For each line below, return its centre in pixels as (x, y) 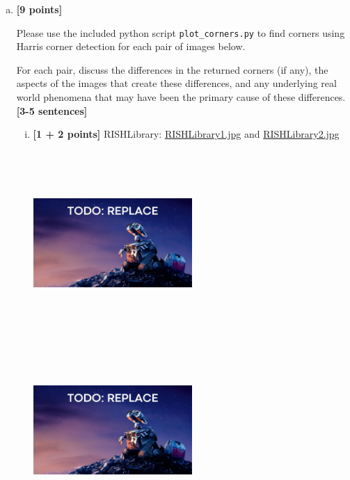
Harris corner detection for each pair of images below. (131, 46)
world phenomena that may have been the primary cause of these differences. (181, 97)
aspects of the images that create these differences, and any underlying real (176, 83)
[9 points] (39, 9)
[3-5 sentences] (52, 110)
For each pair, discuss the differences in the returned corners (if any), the (172, 69)
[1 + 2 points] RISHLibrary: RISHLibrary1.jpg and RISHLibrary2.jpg (186, 134)
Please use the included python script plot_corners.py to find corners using (181, 32)
